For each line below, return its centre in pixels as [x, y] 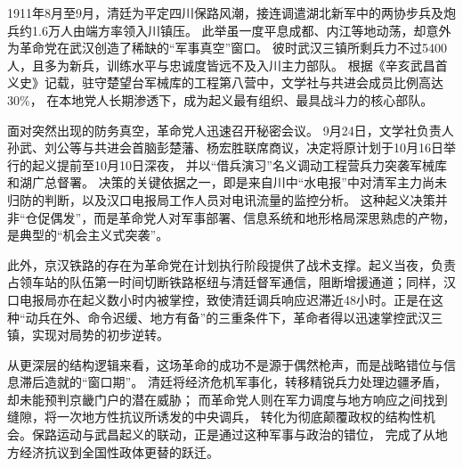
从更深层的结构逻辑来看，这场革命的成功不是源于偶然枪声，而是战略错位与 [225, 364]
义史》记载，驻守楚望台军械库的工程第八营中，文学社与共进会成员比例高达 [225, 82]
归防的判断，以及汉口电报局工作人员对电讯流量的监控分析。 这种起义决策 [221, 199]
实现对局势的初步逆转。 [100, 335]
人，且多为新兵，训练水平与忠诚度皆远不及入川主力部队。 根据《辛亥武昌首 [227, 65]
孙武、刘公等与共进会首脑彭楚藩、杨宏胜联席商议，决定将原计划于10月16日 [225, 147]
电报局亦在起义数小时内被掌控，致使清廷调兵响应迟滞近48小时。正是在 [225, 299]
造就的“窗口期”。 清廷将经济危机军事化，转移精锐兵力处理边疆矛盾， [245, 382]
